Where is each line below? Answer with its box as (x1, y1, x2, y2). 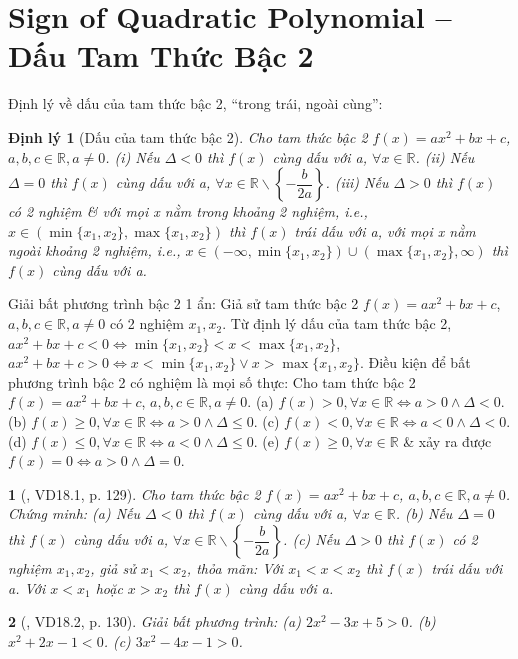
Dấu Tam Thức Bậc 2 (8, 35, 314, 76)
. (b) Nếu (395, 503, 453, 524)
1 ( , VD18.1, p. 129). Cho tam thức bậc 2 (8, 483, 261, 504)
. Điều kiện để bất (359, 352, 471, 373)
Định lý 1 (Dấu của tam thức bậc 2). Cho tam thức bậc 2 (8, 126, 368, 147)
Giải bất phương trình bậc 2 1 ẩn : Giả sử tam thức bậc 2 (8, 293, 359, 314)
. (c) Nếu (283, 529, 340, 549)
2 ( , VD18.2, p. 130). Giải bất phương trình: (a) (8, 611, 301, 632)
